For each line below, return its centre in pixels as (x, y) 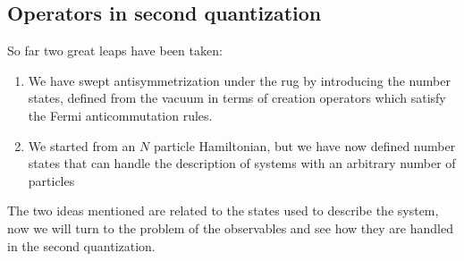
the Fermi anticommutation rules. (120, 115)
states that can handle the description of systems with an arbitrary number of (242, 163)
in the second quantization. (81, 245)
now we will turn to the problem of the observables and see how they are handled (230, 227)
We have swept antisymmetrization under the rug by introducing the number (239, 80)
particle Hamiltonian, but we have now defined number (304, 145)
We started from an (82, 145)
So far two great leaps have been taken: (115, 51)
